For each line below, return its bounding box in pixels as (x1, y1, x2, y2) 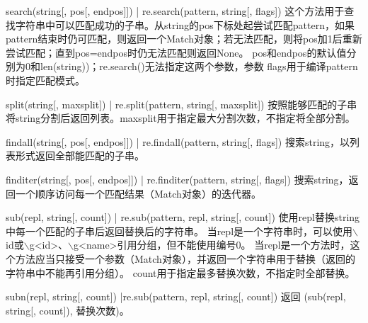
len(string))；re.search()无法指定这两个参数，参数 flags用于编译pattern (40, 59, 358, 74)
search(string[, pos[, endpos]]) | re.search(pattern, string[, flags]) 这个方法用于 (6, 4, 345, 18)
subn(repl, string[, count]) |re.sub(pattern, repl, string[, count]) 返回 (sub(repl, (6, 289, 346, 304)
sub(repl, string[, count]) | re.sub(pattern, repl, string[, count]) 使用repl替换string (6, 210, 360, 225)
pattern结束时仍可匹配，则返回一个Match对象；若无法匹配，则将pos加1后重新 (6, 31, 362, 46)
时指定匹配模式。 (6, 72, 85, 87)
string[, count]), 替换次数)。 (6, 302, 130, 317)
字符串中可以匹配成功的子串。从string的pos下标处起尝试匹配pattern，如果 (15, 17, 355, 32)
